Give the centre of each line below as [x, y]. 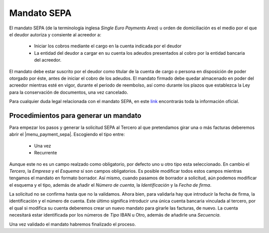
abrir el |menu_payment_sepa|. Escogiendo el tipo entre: [67, 134]
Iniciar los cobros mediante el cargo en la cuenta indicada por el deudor [108, 46]
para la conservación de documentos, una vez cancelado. [69, 92]
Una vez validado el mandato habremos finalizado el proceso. [72, 224]
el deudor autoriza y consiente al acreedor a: [55, 34]
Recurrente [46, 153]
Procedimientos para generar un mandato [75, 115]
